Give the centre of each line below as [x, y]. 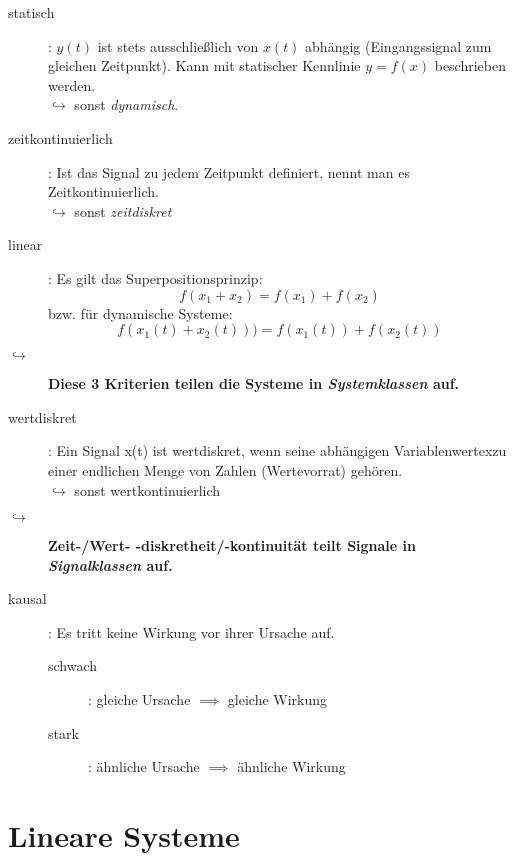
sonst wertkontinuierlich [147, 489]
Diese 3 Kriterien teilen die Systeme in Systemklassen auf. [254, 383]
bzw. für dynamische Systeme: [140, 312]
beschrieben [470, 65]
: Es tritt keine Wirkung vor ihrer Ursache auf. [191, 631]
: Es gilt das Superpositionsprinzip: [155, 277]
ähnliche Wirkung [291, 766]
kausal [27, 598]
